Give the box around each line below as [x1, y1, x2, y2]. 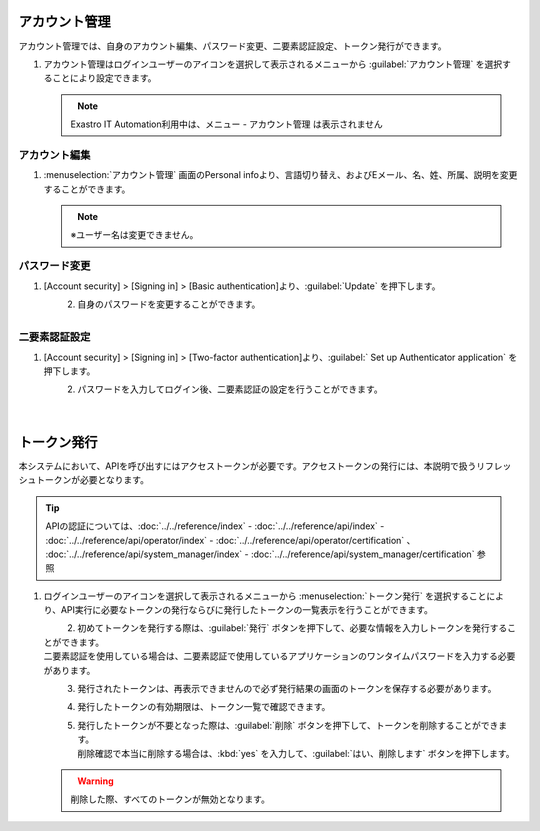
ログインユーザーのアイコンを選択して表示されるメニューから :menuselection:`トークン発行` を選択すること [43, 590, 487, 602]
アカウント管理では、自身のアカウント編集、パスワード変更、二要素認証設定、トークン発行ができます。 [18, 40, 447, 52]
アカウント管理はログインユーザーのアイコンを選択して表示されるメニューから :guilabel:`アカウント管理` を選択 [43, 58, 503, 70]
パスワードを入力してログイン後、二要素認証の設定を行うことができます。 [77, 383, 384, 395]
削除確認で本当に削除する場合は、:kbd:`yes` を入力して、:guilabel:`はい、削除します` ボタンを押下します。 [77, 747, 515, 759]
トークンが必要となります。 [35, 474, 150, 486]
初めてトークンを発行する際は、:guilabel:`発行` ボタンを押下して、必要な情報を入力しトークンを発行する [77, 622, 508, 634]
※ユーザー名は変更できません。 [70, 229, 199, 241]
